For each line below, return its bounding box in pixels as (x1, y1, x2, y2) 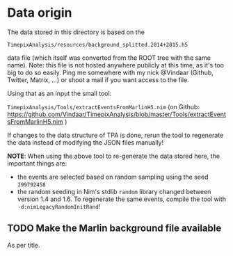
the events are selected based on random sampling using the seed (17, 173, 209, 181)
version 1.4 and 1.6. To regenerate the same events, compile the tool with (17, 195, 227, 203)
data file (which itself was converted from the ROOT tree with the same (7, 54, 211, 62)
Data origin (7, 5, 72, 21)
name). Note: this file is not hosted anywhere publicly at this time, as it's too (7, 61, 225, 69)
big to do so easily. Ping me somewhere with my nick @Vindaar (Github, (7, 68, 214, 77)
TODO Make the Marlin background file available (7, 223, 222, 234)
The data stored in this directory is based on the (7, 28, 145, 36)
